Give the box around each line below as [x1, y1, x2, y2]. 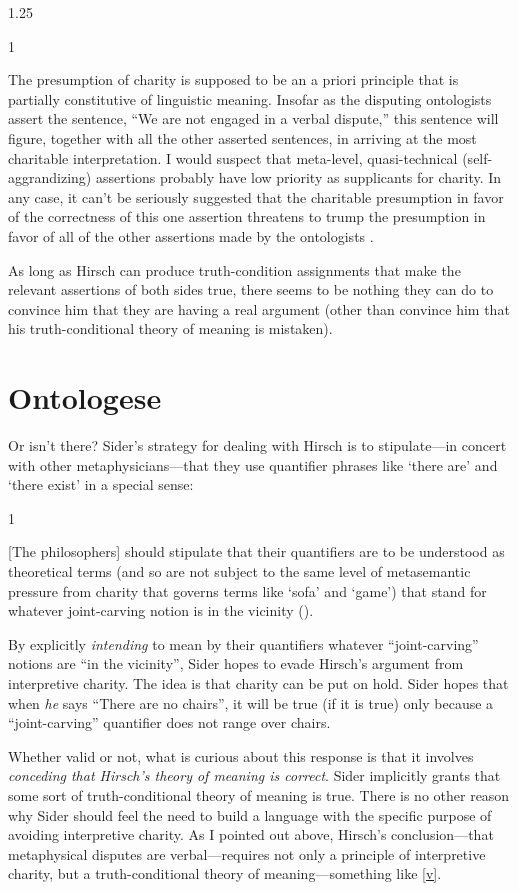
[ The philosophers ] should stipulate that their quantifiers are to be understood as [8, 541, 505, 562]
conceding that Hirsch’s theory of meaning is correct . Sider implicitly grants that [8, 765, 501, 786]
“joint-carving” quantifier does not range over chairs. [8, 712, 331, 733]
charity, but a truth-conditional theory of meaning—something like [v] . [8, 863, 442, 884]
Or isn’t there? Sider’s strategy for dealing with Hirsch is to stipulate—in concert [8, 435, 507, 456]
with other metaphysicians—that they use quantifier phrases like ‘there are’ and [8, 454, 498, 475]
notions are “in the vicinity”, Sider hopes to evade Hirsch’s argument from [8, 653, 464, 674]
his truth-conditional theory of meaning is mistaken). [8, 318, 333, 339]
